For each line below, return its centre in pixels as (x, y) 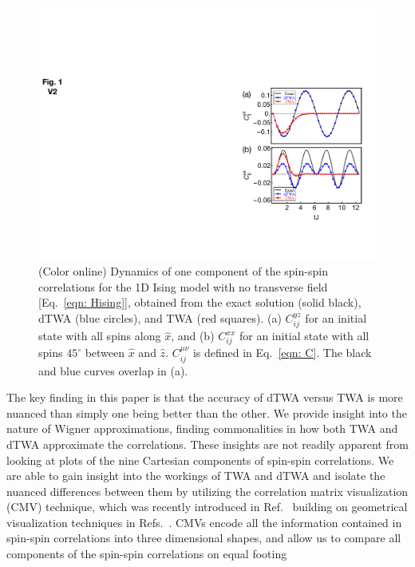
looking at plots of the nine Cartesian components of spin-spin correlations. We (200, 460)
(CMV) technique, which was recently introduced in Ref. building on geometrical (207, 507)
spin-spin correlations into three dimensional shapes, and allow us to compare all (204, 538)
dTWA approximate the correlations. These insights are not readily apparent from (207, 444)
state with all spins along (100, 336)
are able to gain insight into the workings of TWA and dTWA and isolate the (196, 476)
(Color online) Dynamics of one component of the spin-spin (183, 271)
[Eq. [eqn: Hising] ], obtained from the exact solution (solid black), (200, 302)
